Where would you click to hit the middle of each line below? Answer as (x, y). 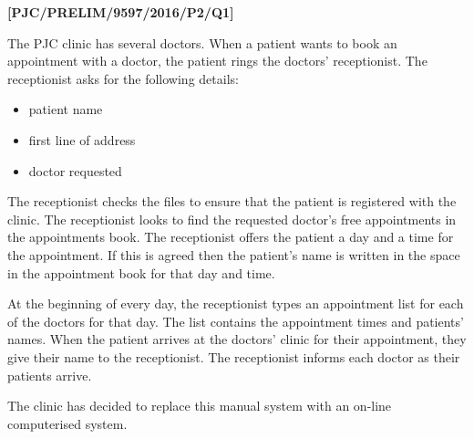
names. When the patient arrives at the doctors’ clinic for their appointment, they (237, 339)
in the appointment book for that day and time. (141, 272)
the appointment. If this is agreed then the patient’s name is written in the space (234, 254)
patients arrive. (50, 375)
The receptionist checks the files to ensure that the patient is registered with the (232, 201)
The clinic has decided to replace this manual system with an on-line (200, 406)
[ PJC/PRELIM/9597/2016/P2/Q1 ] (121, 12)
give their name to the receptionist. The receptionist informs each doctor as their (234, 356)
